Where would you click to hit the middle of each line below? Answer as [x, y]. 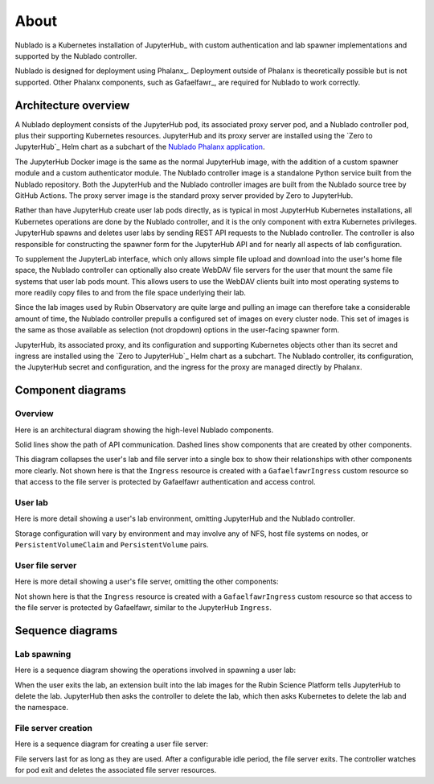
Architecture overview [72, 105]
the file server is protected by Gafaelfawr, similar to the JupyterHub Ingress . [143, 607]
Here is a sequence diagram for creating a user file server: [112, 744]
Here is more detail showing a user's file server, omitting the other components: [147, 582]
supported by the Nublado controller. [76, 56]
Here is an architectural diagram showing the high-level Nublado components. [144, 430]
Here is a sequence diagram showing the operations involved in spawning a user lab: [156, 670]
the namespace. [41, 708]
